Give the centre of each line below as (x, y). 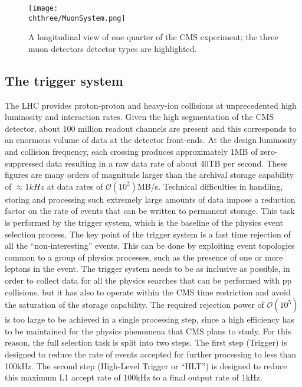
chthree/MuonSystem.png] (77, 18)
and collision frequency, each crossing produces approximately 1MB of (131, 152)
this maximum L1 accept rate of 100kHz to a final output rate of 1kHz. (134, 377)
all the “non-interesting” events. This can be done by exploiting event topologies (150, 245)
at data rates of (75, 186)
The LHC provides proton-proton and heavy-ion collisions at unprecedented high (151, 105)
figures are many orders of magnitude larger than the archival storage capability (150, 175)
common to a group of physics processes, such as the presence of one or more (144, 257)
